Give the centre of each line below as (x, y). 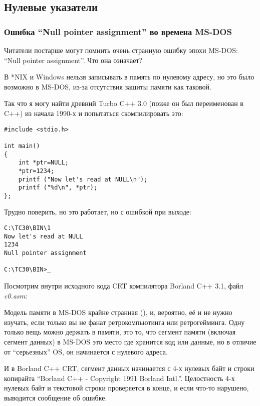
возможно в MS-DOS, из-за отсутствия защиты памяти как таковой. (108, 86)
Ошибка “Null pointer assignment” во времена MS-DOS (118, 31)
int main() (22, 146)
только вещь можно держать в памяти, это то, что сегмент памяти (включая (120, 332)
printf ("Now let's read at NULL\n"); (83, 179)
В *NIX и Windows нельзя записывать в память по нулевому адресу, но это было (129, 77)
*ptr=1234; (36, 171)
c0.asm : (16, 295)
